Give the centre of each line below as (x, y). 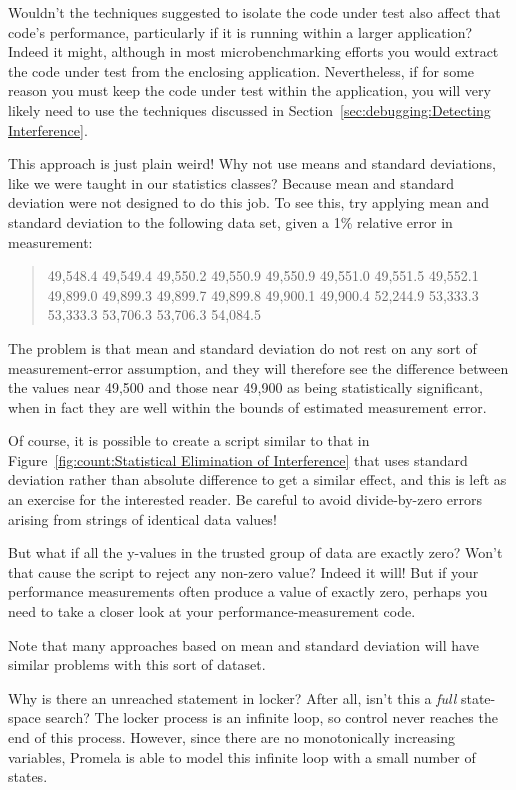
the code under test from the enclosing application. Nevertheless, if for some (241, 70)
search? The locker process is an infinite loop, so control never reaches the (271, 717)
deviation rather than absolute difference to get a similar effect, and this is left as (257, 479)
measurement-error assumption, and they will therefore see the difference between (258, 367)
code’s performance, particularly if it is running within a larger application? (240, 31)
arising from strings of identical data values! (142, 518)
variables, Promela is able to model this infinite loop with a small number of (242, 756)
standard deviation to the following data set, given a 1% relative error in (230, 221)
